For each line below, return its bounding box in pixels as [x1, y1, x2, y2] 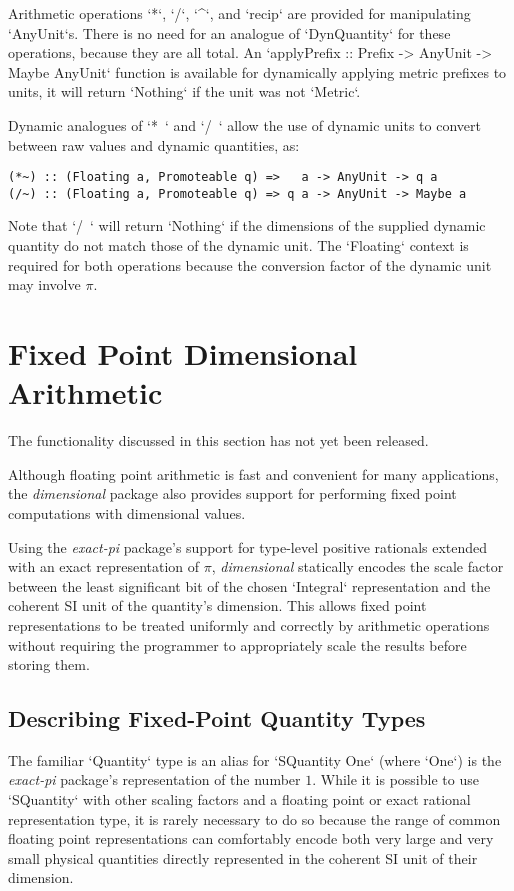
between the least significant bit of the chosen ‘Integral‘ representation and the [8, 575, 491, 596]
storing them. [8, 654, 90, 675]
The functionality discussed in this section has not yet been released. [8, 430, 429, 451]
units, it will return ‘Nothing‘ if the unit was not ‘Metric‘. [8, 81, 361, 102]
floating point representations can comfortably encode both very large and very [8, 828, 494, 849]
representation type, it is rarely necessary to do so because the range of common [8, 808, 501, 829]
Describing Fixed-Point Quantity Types [8, 703, 426, 734]
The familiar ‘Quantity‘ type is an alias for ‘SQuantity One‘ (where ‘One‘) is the [8, 749, 502, 770]
